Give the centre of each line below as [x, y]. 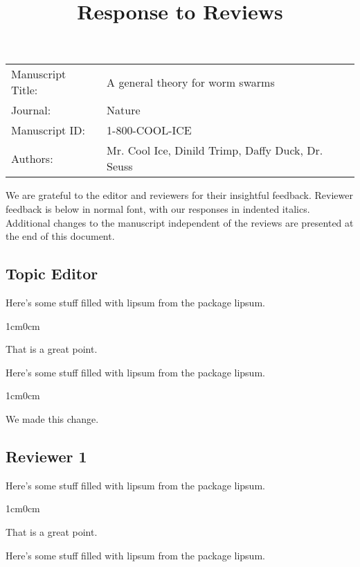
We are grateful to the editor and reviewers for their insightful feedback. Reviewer [179, 195]
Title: [25, 90]
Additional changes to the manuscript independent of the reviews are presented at [180, 222]
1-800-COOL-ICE [149, 130]
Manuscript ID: [48, 130]
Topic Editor [52, 273]
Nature [124, 110]
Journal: [31, 110]
